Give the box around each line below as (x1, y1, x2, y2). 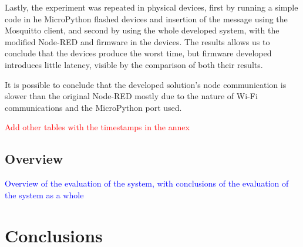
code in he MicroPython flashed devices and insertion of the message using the (5, 12, 288, 25)
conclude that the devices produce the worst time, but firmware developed (5, 47, 272, 59)
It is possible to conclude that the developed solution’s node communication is (5, 78, 287, 90)
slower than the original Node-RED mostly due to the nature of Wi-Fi (5, 90, 258, 102)
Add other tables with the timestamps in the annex (5, 121, 190, 133)
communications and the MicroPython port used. (5, 101, 182, 113)
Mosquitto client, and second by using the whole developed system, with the (5, 24, 280, 36)
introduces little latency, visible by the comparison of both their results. (5, 58, 263, 70)
